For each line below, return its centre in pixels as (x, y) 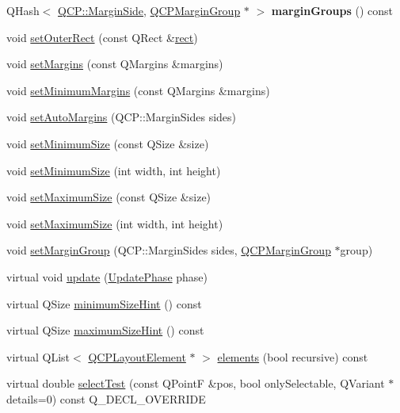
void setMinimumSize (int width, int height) (114, 170)
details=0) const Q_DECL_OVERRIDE (106, 398)
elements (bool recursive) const (293, 356)
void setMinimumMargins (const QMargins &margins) (138, 90)
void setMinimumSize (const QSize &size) (108, 143)
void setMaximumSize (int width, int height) (115, 223)
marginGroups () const (332, 10)
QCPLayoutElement (137, 356)
